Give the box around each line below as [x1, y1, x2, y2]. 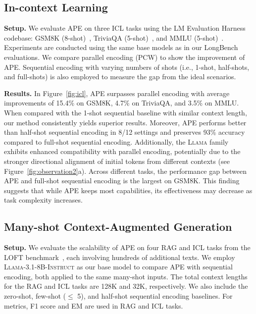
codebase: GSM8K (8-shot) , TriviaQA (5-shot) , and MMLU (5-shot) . [4, 32, 224, 43]
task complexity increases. [4, 195, 83, 205]
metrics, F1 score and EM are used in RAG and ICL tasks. [4, 300, 183, 311]
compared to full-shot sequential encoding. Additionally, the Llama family [4, 136, 229, 147]
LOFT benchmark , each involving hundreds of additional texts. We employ [4, 252, 235, 262]
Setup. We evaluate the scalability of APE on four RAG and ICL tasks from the [4, 242, 251, 253]
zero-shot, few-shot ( [4, 291, 66, 301]
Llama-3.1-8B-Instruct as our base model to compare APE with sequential [4, 262, 233, 272]
